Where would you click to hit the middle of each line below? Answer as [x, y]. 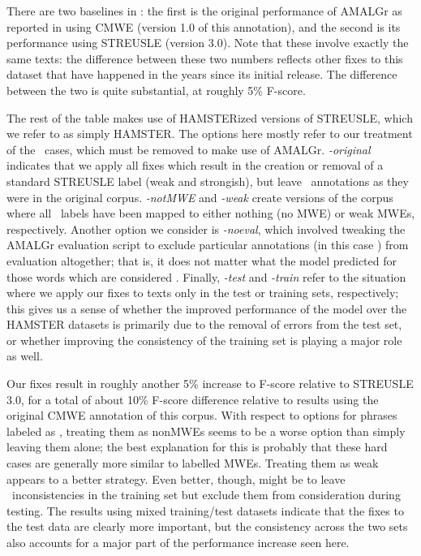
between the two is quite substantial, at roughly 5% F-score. [156, 90]
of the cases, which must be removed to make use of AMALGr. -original [189, 149]
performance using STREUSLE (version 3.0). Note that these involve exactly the [208, 43]
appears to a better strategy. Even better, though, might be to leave [176, 478]
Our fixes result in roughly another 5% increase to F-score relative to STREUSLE [210, 384]
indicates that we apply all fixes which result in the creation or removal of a [195, 165]
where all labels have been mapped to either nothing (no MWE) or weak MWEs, [211, 213]
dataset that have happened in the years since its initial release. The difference [202, 74]
